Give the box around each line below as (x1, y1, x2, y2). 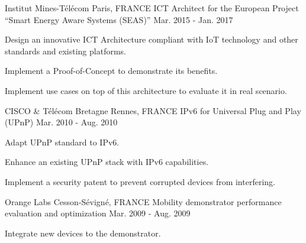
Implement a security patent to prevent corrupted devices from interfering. (5, 175, 275, 187)
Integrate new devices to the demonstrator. (5, 226, 161, 239)
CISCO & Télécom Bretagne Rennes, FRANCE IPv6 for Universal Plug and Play (5, 104, 301, 116)
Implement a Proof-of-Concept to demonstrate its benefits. (5, 64, 218, 77)
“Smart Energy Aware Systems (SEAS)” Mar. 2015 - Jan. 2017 (5, 13, 233, 25)
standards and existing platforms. (5, 44, 126, 57)
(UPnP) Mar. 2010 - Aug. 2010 (5, 116, 118, 128)
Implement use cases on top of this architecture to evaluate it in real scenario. (5, 84, 287, 96)
